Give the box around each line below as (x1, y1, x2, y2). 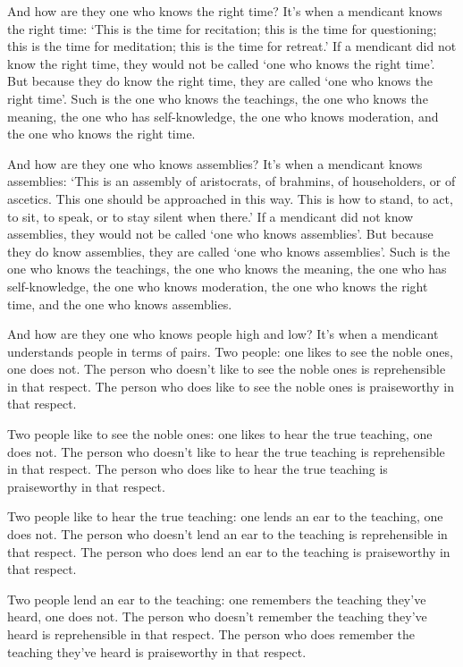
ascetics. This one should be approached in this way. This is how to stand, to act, (7, 189, 453, 207)
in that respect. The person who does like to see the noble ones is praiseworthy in (7, 376, 454, 395)
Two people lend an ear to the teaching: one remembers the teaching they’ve (7, 589, 426, 608)
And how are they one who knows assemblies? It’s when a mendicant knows (7, 154, 423, 173)
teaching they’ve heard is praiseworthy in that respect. (7, 642, 307, 661)
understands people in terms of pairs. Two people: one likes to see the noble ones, (7, 342, 453, 360)
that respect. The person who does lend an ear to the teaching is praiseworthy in (7, 542, 450, 561)
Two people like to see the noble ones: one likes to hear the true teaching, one (7, 425, 433, 443)
